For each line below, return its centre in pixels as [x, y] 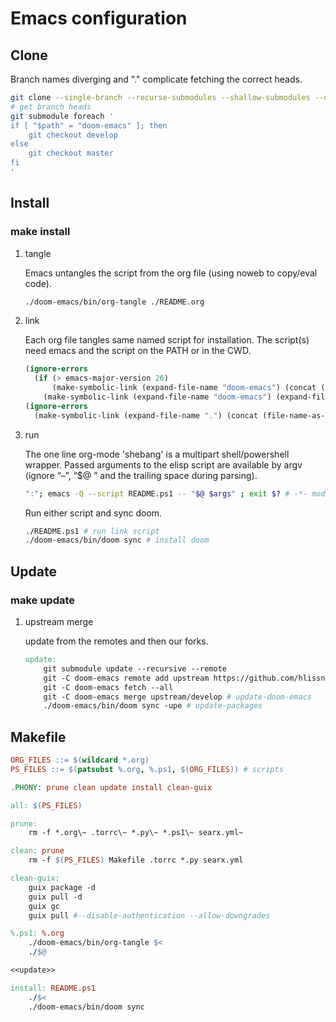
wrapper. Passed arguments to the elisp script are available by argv [163, 464]
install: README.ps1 [53, 988]
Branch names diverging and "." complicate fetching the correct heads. [156, 79]
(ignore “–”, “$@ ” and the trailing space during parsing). [141, 475]
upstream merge [59, 621]
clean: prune [37, 851]
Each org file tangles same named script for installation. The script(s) [167, 340]
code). [38, 283]
